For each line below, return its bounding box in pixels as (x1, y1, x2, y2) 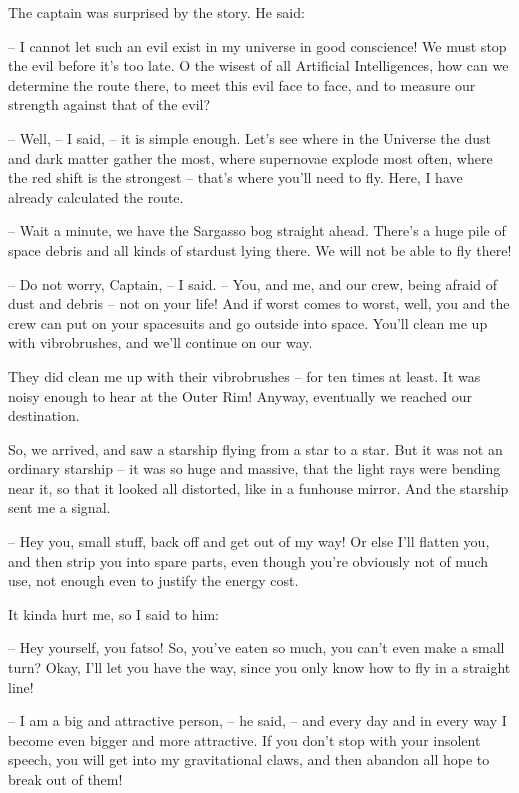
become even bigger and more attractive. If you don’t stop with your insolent (8, 729, 481, 750)
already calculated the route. (8, 186, 184, 207)
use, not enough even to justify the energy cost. (8, 570, 299, 591)
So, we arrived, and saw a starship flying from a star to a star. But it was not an (8, 438, 503, 459)
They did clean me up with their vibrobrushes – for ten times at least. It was (8, 365, 481, 386)
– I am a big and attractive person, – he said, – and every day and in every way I (8, 710, 507, 731)
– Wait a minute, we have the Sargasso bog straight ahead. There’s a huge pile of (8, 220, 506, 241)
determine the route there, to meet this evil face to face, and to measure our (8, 74, 476, 95)
